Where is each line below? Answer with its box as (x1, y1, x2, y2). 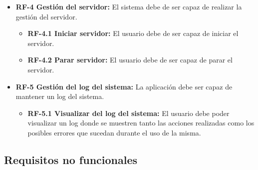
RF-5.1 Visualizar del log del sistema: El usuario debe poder (27, 107, 230, 118)
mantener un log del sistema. (15, 91, 104, 101)
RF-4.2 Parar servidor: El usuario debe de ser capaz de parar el (27, 54, 233, 65)
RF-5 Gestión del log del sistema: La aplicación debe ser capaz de (15, 81, 233, 91)
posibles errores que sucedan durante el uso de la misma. (27, 127, 201, 137)
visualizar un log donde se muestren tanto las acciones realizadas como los (27, 117, 255, 128)
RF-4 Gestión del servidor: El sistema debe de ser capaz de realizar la (15, 1, 242, 11)
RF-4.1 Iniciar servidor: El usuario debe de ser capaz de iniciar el (27, 28, 239, 38)
